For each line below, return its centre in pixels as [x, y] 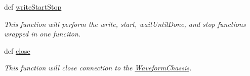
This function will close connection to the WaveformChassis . [98, 68]
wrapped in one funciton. [43, 34]
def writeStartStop [33, 7]
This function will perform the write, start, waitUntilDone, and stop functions [125, 24]
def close [17, 50]
